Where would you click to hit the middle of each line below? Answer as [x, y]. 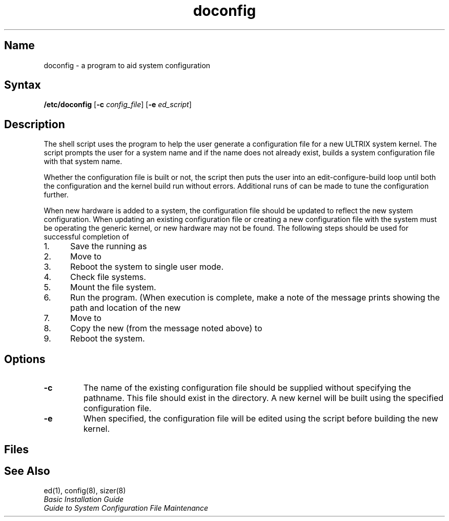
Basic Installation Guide [84, 499]
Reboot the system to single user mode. [147, 267]
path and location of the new [125, 308]
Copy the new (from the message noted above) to [166, 328]
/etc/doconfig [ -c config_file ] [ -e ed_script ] [118, 105]
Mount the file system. [113, 287]
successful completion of [86, 237]
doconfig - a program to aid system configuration [127, 65]
